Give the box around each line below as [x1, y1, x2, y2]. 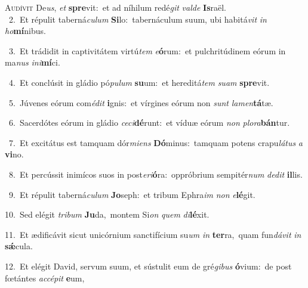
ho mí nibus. [5, 24, 46, 37]
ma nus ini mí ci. [5, 56, 60, 69]
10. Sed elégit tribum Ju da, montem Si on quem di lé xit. [5, 208, 210, 221]
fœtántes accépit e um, [5, 271, 85, 284]
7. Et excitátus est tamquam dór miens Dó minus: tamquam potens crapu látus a [8, 136, 303, 148]
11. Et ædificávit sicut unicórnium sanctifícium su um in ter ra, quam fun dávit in [5, 228, 301, 240]
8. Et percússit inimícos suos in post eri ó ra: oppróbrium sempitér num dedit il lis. [8, 168, 303, 180]
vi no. [5, 148, 24, 160]
